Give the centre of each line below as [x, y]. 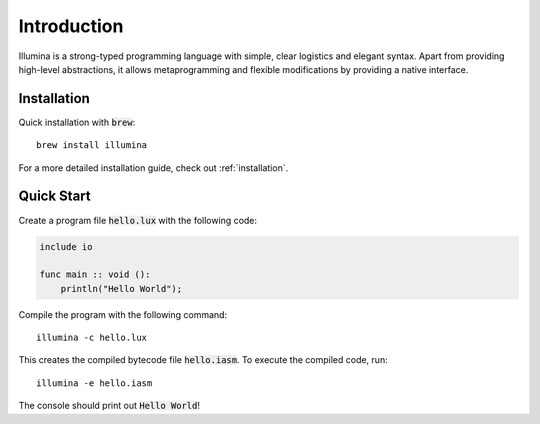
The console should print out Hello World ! [109, 406]
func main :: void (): [95, 274]
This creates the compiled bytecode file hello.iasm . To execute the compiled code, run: [203, 360]
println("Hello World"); [121, 288]
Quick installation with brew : [77, 122]
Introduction [71, 26]
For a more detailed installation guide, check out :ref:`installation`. [153, 167]
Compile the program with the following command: [123, 314]
